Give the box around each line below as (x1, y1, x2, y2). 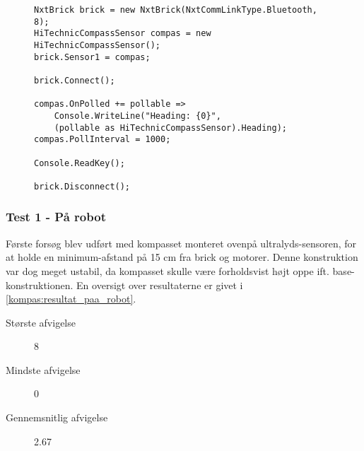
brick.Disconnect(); (34, 181, 131, 192)
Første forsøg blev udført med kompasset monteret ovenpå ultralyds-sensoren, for (6, 235, 357, 250)
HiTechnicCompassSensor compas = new (34, 28, 211, 39)
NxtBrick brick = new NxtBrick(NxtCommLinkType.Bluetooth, (34, 5, 317, 15)
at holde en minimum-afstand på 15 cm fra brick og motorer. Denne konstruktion (6, 250, 358, 264)
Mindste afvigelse (6, 362, 81, 377)
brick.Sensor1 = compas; (34, 52, 151, 62)
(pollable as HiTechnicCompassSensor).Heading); (54, 122, 287, 133)
